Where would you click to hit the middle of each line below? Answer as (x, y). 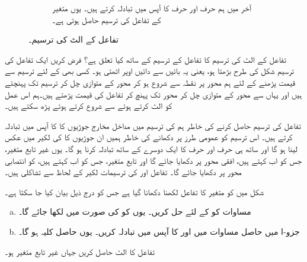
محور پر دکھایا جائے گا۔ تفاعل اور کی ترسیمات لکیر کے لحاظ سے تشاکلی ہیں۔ (123, 172)
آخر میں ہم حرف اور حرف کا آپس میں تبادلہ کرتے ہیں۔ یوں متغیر (152, 8)
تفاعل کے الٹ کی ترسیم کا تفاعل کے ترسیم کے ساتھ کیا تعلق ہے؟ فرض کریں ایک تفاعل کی (145, 59)
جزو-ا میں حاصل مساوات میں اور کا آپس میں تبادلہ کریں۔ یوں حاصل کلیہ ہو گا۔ (159, 231)
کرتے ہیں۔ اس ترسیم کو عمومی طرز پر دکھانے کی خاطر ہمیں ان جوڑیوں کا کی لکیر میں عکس (149, 137)
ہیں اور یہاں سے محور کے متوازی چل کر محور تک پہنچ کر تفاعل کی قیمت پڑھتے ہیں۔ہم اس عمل (153, 94)
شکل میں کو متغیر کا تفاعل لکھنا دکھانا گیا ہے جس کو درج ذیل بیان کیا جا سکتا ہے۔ (135, 191)
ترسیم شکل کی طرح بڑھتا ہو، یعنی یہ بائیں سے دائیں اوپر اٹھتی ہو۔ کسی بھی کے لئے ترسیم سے (149, 71)
